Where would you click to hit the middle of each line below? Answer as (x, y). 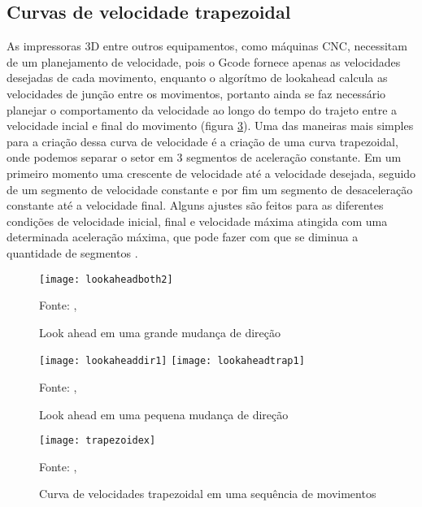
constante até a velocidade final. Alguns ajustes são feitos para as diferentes (195, 205)
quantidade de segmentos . (72, 252)
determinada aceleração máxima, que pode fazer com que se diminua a (183, 237)
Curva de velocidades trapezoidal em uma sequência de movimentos (208, 494)
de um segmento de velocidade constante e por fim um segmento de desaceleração (210, 189)
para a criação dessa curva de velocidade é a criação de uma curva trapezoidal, (202, 141)
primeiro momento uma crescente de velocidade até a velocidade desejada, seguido (211, 173)
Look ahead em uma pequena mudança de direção (164, 414)
